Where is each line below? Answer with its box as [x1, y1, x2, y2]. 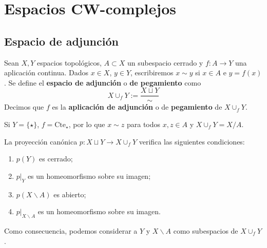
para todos [126, 119, 161, 130]
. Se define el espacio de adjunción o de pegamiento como [4, 77, 201, 88]
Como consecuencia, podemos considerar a [4, 225, 138, 236]
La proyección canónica [4, 136, 78, 147]
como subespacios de [173, 225, 238, 236]
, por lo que [68, 119, 105, 130]
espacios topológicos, [37, 57, 102, 68]
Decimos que [4, 101, 44, 112]
